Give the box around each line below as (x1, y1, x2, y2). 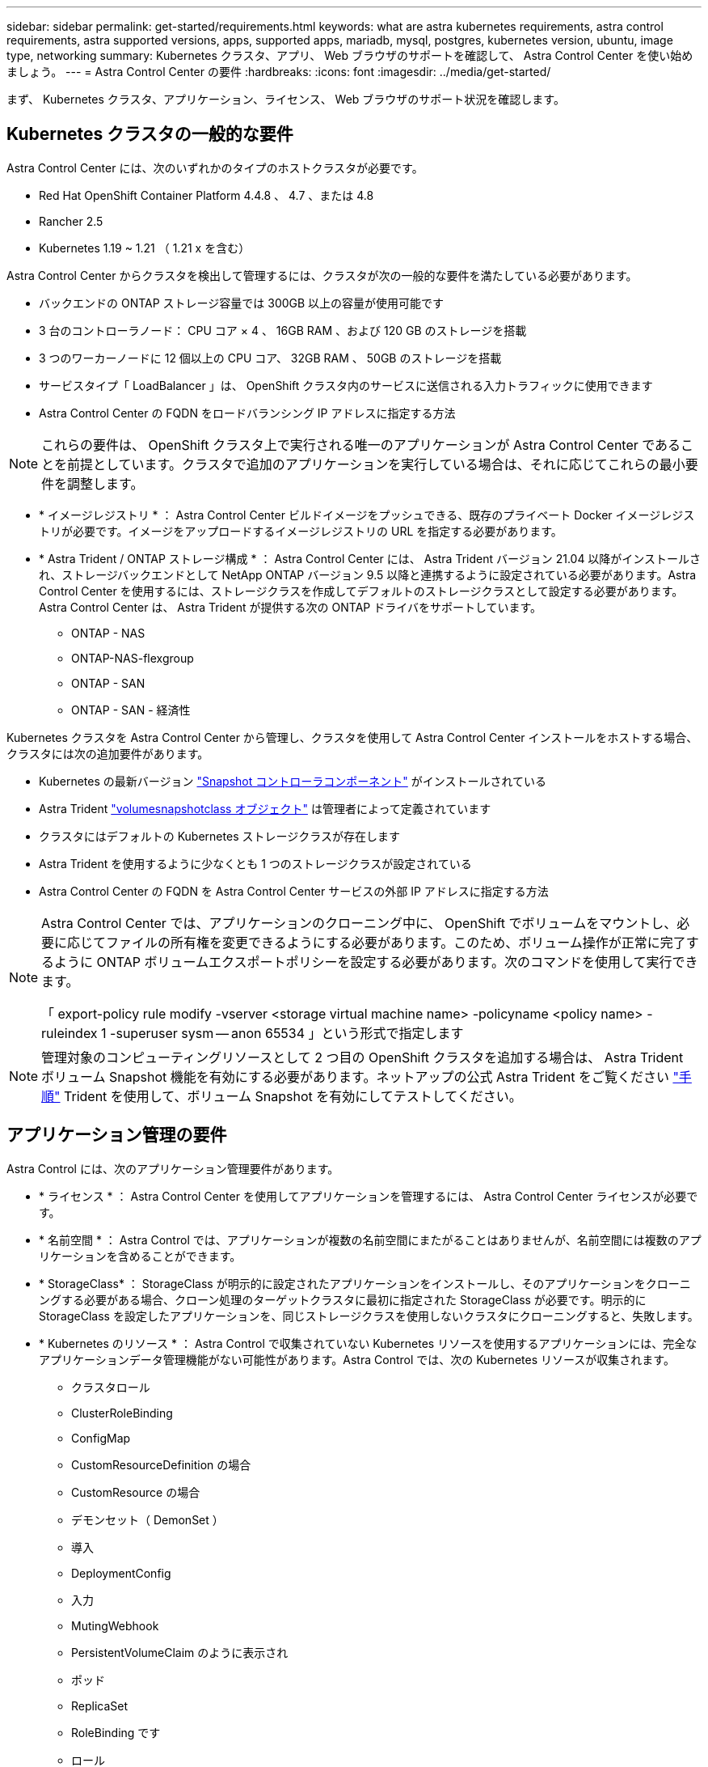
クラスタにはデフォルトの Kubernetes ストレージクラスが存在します (39, 828, 400, 843)
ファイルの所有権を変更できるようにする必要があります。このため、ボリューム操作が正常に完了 (106, 934, 686, 951)
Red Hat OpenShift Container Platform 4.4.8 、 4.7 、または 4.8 (39, 188, 374, 202)
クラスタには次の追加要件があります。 (6, 746, 209, 761)
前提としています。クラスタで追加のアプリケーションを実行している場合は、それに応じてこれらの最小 (67, 456, 685, 472)
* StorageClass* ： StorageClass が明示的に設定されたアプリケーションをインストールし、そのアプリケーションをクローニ (39, 1276, 691, 1290)
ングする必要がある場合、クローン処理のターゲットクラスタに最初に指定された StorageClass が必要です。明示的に (39, 1292, 647, 1307)
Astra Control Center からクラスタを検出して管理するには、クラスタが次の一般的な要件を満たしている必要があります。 (6, 268, 638, 282)
